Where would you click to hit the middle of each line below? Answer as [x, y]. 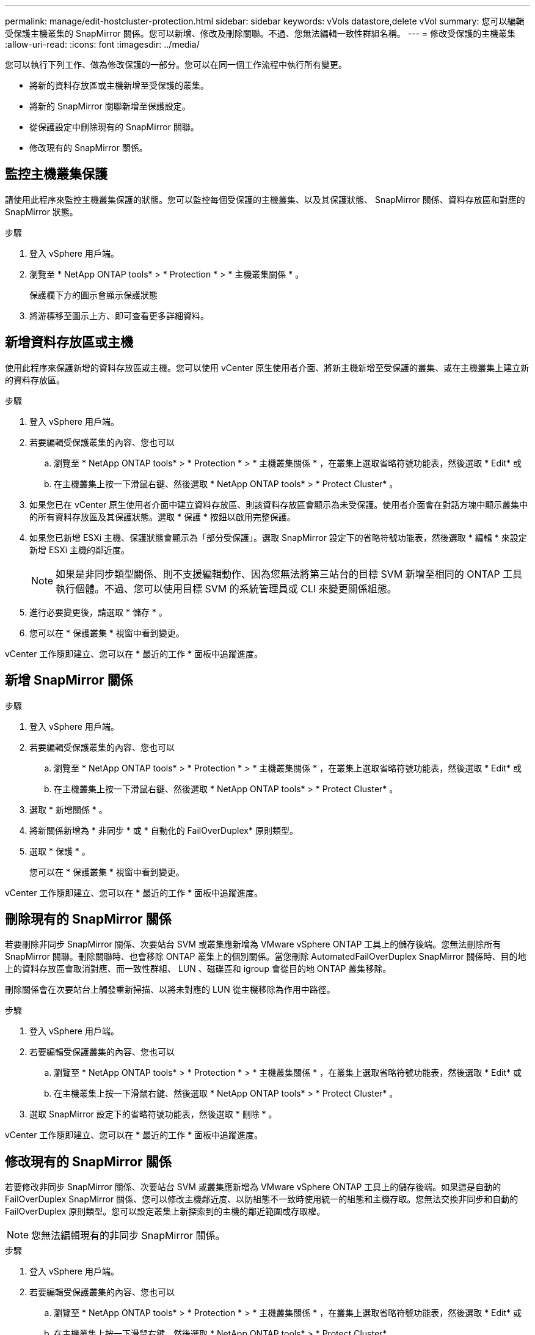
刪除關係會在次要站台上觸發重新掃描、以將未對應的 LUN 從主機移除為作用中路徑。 [170, 990]
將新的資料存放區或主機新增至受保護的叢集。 [119, 85]
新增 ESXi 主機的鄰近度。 [80, 550]
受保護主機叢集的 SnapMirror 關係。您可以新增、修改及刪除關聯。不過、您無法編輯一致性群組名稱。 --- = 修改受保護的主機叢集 [260, 33]
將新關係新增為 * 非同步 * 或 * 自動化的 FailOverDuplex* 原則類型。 [164, 830]
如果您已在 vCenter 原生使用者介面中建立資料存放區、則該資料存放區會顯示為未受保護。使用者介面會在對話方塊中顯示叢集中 [279, 504]
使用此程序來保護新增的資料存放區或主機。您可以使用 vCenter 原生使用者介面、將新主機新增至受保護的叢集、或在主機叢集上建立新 [267, 367]
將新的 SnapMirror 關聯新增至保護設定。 [110, 106]
